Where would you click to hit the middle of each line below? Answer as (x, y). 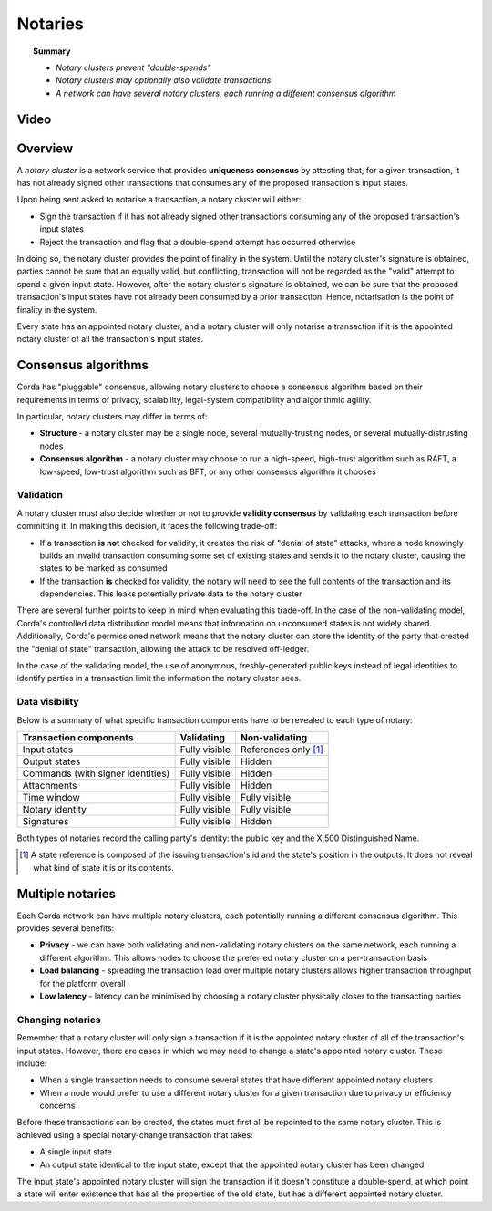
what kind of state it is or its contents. (104, 867)
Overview (45, 148)
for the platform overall (83, 983)
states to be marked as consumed (103, 568)
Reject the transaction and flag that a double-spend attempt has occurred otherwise (198, 242)
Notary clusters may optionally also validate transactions (164, 80)
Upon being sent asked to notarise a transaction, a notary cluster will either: (159, 200)
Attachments (50, 785)
